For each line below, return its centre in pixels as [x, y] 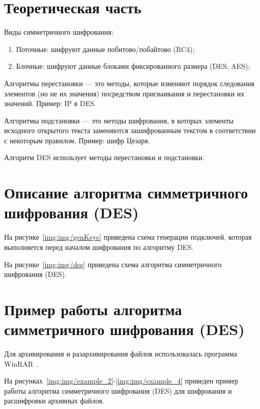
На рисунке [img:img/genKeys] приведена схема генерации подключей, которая [128, 237]
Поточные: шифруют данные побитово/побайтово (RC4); [105, 49]
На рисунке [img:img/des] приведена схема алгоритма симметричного [113, 264]
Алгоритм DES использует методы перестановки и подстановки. [104, 157]
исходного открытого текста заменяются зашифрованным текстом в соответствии [130, 130]
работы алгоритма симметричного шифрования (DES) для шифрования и [118, 390]
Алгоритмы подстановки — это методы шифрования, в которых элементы [119, 120]
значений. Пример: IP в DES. [50, 103]
